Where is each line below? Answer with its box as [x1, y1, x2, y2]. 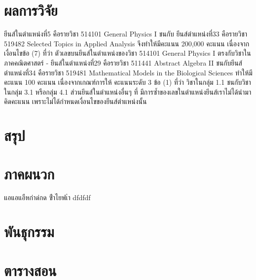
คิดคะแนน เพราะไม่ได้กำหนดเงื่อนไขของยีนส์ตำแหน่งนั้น [4, 96, 147, 106]
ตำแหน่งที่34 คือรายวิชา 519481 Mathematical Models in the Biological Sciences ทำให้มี [4, 67, 253, 77]
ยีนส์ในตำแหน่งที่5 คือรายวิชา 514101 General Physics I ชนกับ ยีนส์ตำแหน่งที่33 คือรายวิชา [4, 29, 248, 39]
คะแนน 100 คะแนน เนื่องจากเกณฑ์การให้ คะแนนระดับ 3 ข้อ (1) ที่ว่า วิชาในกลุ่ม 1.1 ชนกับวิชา [4, 77, 251, 87]
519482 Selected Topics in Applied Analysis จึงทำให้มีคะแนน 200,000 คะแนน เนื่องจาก [4, 38, 250, 48]
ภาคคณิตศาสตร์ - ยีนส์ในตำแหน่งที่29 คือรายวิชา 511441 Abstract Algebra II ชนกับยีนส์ [4, 57, 242, 68]
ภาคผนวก [4, 164, 55, 184]
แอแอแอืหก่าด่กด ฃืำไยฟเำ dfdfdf [4, 192, 91, 203]
